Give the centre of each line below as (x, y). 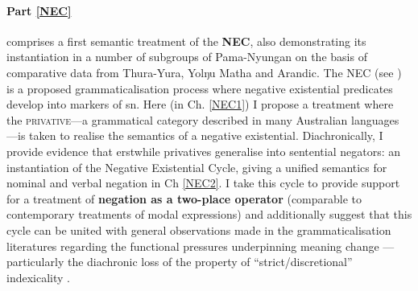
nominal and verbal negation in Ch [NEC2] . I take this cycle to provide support (203, 183)
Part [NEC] (39, 10)
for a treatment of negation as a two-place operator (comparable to (184, 198)
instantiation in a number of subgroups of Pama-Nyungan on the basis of (187, 57)
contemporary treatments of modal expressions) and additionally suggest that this (209, 214)
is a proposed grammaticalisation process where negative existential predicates (200, 88)
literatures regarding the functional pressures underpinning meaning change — (201, 246)
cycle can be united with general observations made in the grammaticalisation (199, 230)
